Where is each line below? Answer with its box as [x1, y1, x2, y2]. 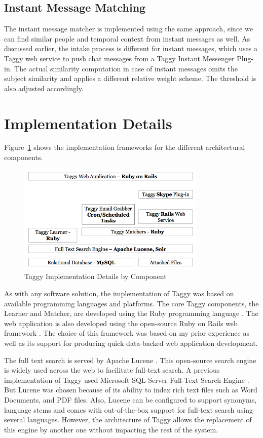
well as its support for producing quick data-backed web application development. [4, 337, 258, 348]
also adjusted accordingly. [4, 83, 84, 93]
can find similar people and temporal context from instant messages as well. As [4, 33, 250, 44]
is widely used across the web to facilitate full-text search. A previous [4, 365, 220, 375]
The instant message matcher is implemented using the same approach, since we [4, 23, 253, 34]
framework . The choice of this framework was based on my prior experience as [4, 328, 249, 338]
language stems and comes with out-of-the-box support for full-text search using [4, 404, 253, 415]
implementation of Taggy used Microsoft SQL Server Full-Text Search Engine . [4, 374, 249, 385]
